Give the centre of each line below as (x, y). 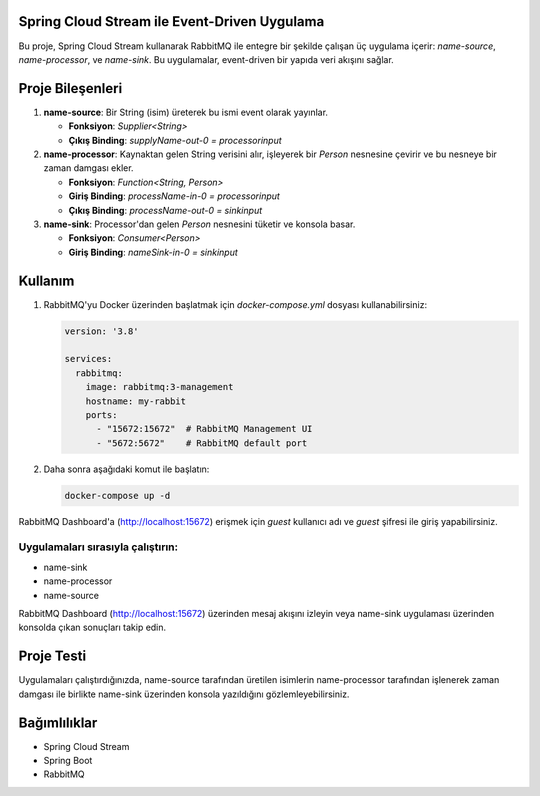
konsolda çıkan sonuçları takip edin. (92, 627)
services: (88, 359)
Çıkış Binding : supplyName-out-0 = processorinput (175, 140)
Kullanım (46, 280)
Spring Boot (68, 760)
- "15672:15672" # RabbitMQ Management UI (204, 429)
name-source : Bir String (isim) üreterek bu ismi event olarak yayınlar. (186, 112)
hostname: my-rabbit (136, 401)
